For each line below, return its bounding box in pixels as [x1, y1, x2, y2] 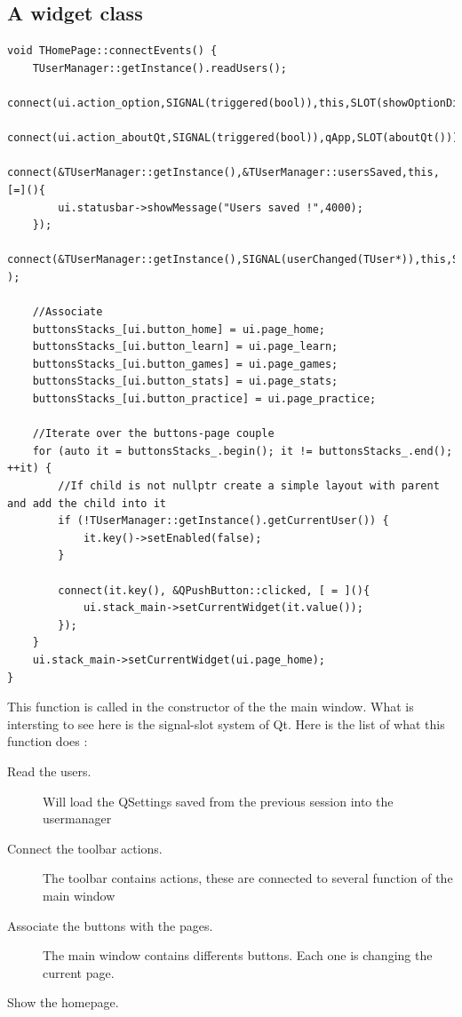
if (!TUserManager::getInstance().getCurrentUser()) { [58, 514, 389, 528]
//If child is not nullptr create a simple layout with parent [58, 480, 440, 493]
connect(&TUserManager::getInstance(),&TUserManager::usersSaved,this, [7, 166, 440, 179]
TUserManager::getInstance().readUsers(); [32, 61, 287, 75]
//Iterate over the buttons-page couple [32, 427, 275, 441]
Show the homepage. [7, 993, 119, 1012]
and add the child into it [7, 497, 166, 510]
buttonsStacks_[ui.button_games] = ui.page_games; [32, 357, 339, 370]
